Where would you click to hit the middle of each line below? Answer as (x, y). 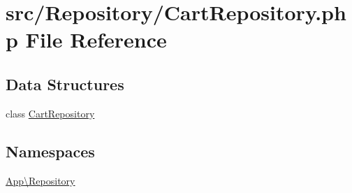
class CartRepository (50, 113)
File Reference (96, 40)
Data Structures (65, 84)
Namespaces (50, 151)
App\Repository (41, 180)
